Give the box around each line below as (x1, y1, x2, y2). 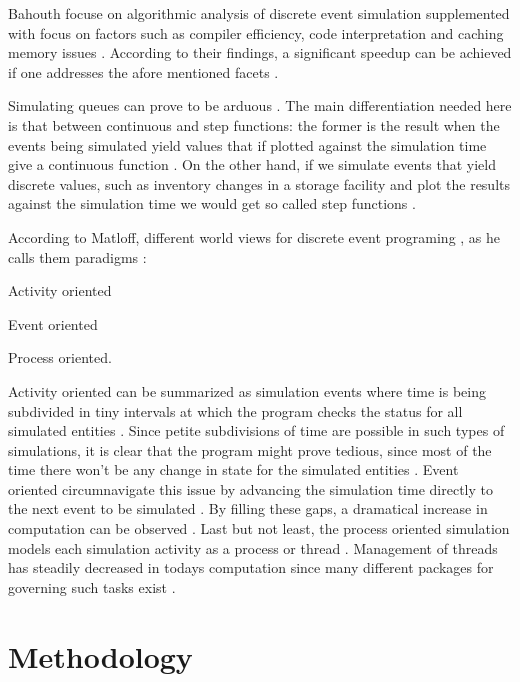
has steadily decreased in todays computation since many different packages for (8, 557, 494, 578)
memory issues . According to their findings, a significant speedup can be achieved (8, 42, 512, 63)
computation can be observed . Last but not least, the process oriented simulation (8, 518, 510, 539)
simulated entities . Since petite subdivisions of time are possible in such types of (8, 420, 505, 441)
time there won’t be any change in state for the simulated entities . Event (8, 459, 459, 480)
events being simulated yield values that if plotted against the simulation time (8, 134, 487, 155)
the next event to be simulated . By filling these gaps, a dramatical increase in (8, 498, 488, 519)
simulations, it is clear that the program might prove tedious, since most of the (8, 439, 492, 460)
